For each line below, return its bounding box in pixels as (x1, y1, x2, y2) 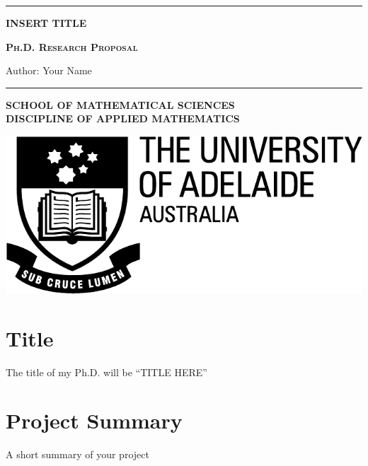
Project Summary (6, 406, 183, 435)
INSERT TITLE (6, 16, 87, 30)
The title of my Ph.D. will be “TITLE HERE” (6, 364, 207, 379)
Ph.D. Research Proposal (6, 39, 138, 54)
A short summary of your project (6, 447, 149, 462)
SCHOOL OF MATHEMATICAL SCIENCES (6, 97, 235, 112)
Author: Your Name (6, 63, 92, 78)
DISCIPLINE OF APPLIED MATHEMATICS (6, 111, 240, 126)
